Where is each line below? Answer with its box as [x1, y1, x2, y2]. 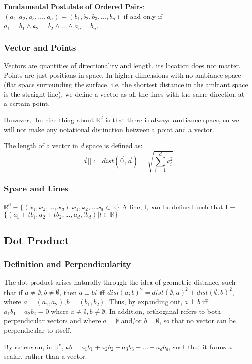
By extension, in [4, 341, 52, 351]
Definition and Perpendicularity [4, 258, 131, 270]
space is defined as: [86, 140, 143, 151]
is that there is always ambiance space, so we [105, 114, 239, 124]
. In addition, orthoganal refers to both [105, 306, 221, 316]
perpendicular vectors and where [4, 315, 101, 326]
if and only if [123, 11, 162, 21]
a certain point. [4, 98, 50, 108]
